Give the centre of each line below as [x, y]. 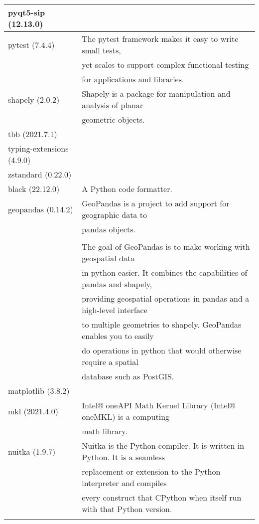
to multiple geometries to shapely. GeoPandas [162, 324]
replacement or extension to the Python [151, 471]
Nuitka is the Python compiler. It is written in [163, 445]
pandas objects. [109, 229]
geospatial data [108, 258]
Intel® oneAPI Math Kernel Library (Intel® [158, 405]
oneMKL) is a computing [126, 417]
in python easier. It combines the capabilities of [165, 272]
